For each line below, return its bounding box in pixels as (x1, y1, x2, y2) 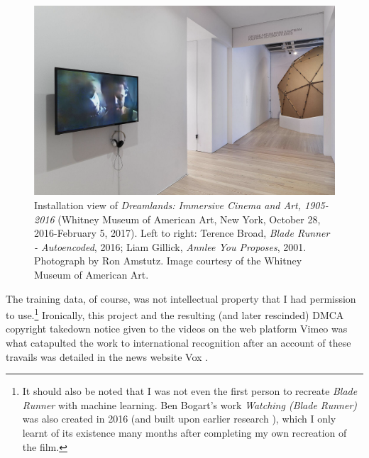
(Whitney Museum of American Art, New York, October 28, (57, 211, 321, 226)
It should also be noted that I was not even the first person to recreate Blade (22, 384, 358, 398)
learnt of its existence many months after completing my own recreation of (22, 425, 347, 440)
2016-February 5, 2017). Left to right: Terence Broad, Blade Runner (34, 225, 330, 240)
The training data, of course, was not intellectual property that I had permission (6, 291, 356, 306)
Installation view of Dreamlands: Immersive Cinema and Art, (34, 198, 302, 213)
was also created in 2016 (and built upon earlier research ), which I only (22, 411, 336, 426)
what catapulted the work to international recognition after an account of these (6, 335, 351, 350)
